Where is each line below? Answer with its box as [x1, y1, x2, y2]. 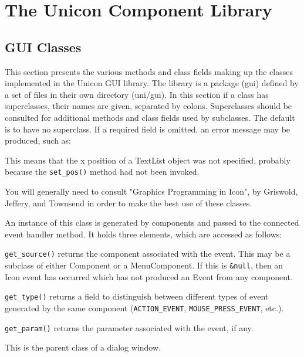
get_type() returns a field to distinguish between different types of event [5, 290, 269, 302]
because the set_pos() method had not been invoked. [5, 165, 200, 178]
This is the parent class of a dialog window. [5, 341, 161, 353]
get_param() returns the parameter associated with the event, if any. [5, 321, 254, 334]
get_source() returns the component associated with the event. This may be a [5, 247, 291, 260]
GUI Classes [5, 38, 82, 56]
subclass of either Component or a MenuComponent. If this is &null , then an [5, 259, 283, 271]
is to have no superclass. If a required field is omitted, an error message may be [5, 123, 291, 135]
